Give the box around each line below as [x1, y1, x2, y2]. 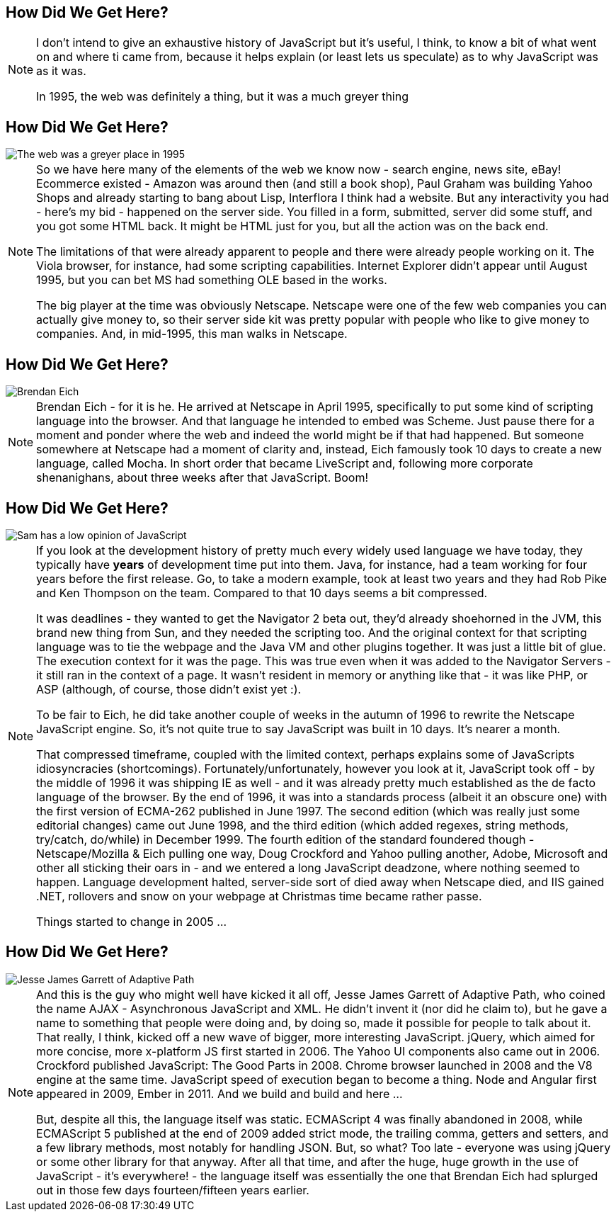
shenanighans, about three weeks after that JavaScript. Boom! [36, 470, 369, 485]
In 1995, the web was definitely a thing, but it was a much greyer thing [36, 89, 409, 104]
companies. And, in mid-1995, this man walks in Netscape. [36, 327, 348, 341]
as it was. [36, 64, 86, 79]
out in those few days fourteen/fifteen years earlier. [36, 1182, 309, 1197]
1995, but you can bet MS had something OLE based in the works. [36, 273, 387, 288]
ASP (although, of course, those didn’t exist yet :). [36, 681, 302, 696]
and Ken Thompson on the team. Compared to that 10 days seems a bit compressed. [36, 585, 488, 600]
